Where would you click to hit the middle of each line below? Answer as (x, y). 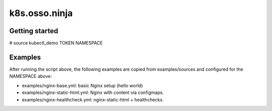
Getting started (34, 31)
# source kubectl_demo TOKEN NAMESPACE (56, 43)
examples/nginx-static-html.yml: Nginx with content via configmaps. (93, 92)
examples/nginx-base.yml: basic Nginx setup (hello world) (82, 85)
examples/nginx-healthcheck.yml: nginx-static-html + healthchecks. (93, 99)
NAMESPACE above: (31, 76)
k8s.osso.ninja (41, 13)
